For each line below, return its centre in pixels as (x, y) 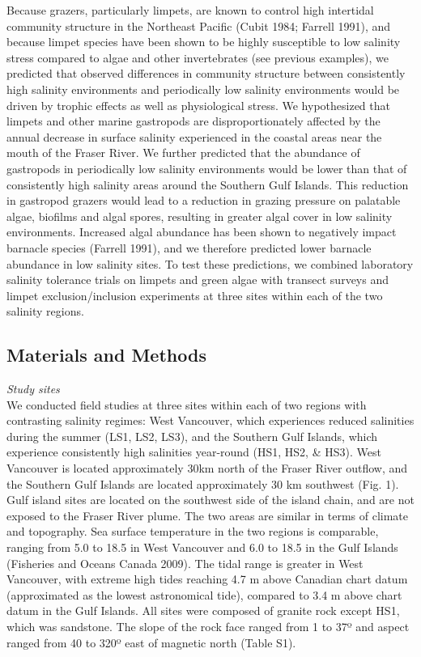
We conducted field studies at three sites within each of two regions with (187, 404)
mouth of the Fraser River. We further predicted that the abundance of (183, 153)
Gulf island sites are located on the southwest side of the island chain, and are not (210, 500)
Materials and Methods (106, 355)
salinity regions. (45, 311)
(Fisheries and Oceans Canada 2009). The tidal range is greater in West (185, 563)
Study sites (33, 389)
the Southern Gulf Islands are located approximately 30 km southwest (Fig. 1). (203, 483)
